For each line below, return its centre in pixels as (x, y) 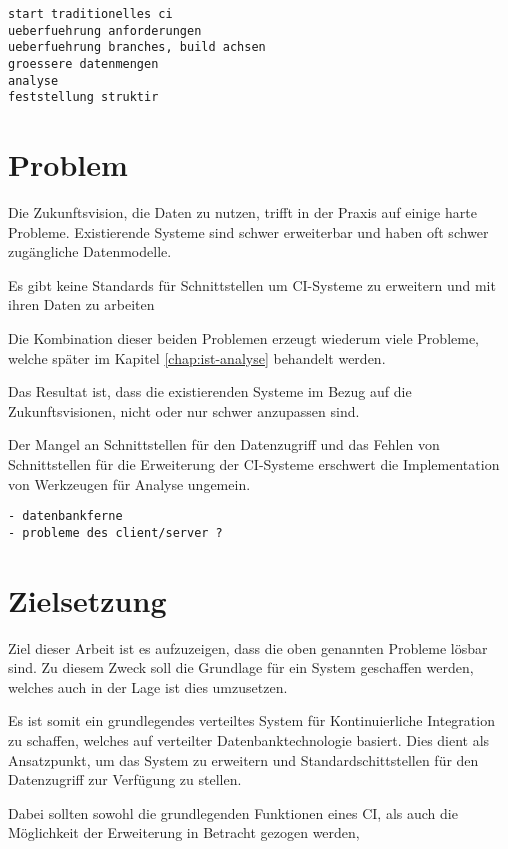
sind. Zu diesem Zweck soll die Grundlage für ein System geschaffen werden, (241, 667)
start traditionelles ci (90, 14)
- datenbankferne (65, 516)
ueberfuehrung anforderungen (105, 30)
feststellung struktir (83, 97)
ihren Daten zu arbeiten (81, 304)
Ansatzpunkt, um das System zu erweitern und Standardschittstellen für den (243, 759)
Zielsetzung (87, 599)
